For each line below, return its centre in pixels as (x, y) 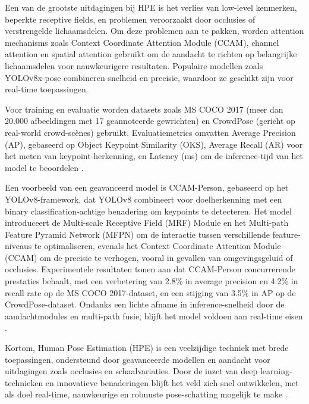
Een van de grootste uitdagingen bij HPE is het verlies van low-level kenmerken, (151, 7)
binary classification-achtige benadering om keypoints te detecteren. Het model (148, 211)
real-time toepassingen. (47, 89)
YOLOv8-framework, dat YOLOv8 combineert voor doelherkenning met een (144, 199)
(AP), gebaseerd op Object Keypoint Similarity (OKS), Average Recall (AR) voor (154, 144)
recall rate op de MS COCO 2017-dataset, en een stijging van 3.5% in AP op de (150, 292)
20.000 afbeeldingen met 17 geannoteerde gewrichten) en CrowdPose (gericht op (150, 121)
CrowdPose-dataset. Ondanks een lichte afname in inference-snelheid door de (145, 304)
